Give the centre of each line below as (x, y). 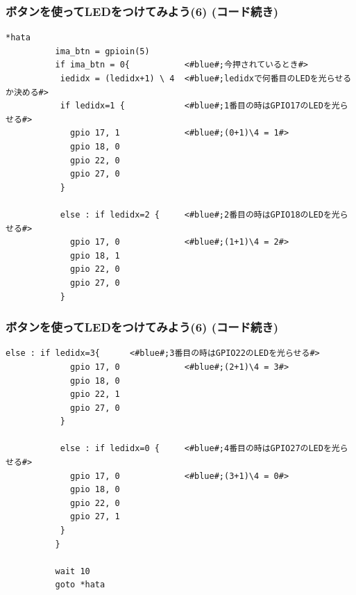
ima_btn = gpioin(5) (102, 51)
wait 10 (73, 571)
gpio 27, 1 (95, 517)
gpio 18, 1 (95, 255)
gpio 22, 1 (95, 394)
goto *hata (80, 585)
